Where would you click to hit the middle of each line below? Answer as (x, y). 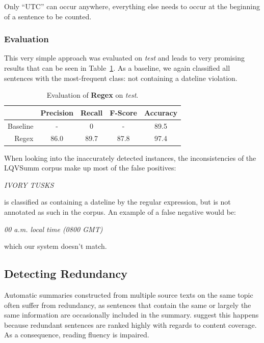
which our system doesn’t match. (56, 246)
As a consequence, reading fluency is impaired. (77, 335)
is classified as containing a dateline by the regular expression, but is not (117, 202)
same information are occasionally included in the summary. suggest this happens (131, 315)
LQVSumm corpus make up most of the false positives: (90, 168)
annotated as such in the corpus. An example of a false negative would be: (120, 211)
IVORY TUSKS (29, 184)
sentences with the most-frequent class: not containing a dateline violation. (121, 78)
